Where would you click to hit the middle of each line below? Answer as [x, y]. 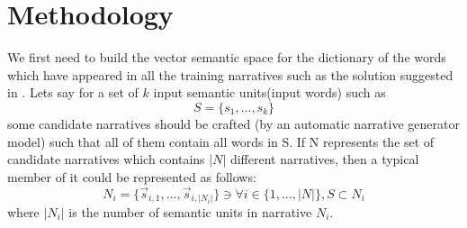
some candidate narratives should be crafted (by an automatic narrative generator [233, 123]
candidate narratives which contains [106, 159]
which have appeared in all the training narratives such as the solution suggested [230, 74]
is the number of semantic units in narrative [190, 212]
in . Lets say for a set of [73, 92]
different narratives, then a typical [324, 159]
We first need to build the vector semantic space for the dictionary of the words [227, 57]
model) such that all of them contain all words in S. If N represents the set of [221, 141]
